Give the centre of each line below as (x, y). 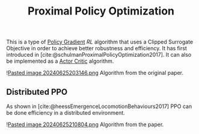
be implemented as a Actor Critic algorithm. (60, 61)
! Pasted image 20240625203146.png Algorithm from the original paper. (95, 73)
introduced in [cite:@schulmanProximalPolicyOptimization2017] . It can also (99, 55)
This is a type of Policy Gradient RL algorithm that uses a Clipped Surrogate (100, 42)
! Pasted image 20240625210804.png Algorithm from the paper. (85, 124)
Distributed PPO (37, 92)
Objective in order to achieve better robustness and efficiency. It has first (97, 48)
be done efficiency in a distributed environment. (66, 113)
